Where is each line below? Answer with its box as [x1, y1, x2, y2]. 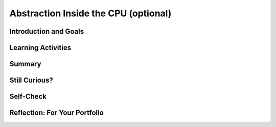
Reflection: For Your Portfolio [9, 109, 104, 117]
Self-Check [9, 92, 47, 101]
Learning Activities [9, 43, 72, 52]
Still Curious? [9, 76, 53, 85]
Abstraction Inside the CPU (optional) [9, 8, 172, 19]
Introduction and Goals [9, 27, 84, 36]
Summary [9, 60, 41, 68]
